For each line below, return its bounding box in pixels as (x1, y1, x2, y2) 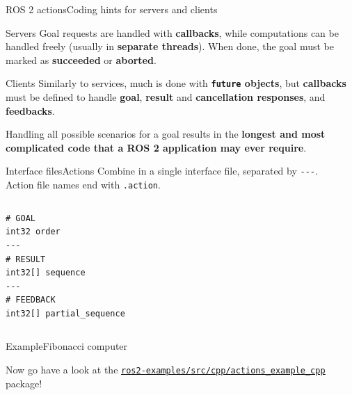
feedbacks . (6, 103, 55, 118)
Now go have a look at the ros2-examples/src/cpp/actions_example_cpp (6, 362, 326, 377)
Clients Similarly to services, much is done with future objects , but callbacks (6, 76, 346, 90)
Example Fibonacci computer (6, 339, 128, 353)
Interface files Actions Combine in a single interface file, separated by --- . (6, 163, 318, 178)
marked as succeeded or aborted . (6, 52, 157, 67)
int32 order (6, 227, 61, 237)
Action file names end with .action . (6, 177, 161, 192)
